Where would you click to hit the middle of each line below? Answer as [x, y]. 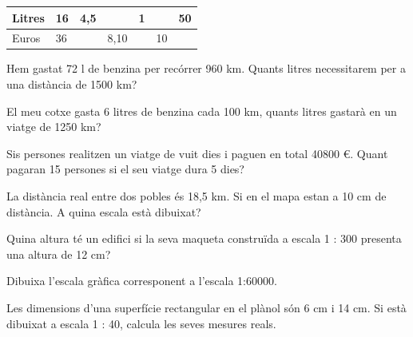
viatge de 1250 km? [54, 127]
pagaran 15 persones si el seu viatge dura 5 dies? [125, 169]
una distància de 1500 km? [72, 84]
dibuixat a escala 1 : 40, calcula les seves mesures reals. [141, 323]
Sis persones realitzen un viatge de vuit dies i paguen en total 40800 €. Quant [197, 153]
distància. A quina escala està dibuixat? [104, 211]
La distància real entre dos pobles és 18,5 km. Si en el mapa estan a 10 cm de [197, 196]
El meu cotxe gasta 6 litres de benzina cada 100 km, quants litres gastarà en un [202, 111]
